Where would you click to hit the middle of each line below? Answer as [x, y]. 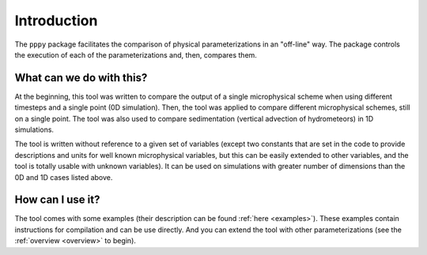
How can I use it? [57, 200]
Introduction [56, 21]
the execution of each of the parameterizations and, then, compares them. [136, 54]
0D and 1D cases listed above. [64, 177]
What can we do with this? [81, 78]
